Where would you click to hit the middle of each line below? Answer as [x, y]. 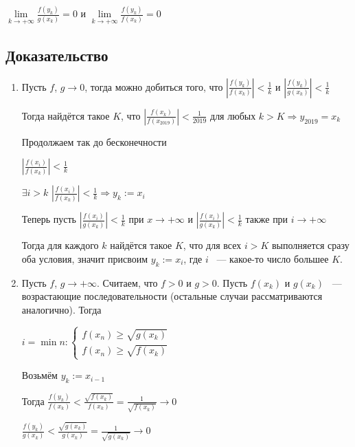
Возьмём [39, 375]
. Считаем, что [127, 282]
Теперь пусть [49, 219]
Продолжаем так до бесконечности [94, 141]
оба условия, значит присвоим [85, 258]
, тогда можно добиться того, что [154, 86]
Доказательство [57, 55]
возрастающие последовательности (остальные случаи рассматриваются [172, 296]
